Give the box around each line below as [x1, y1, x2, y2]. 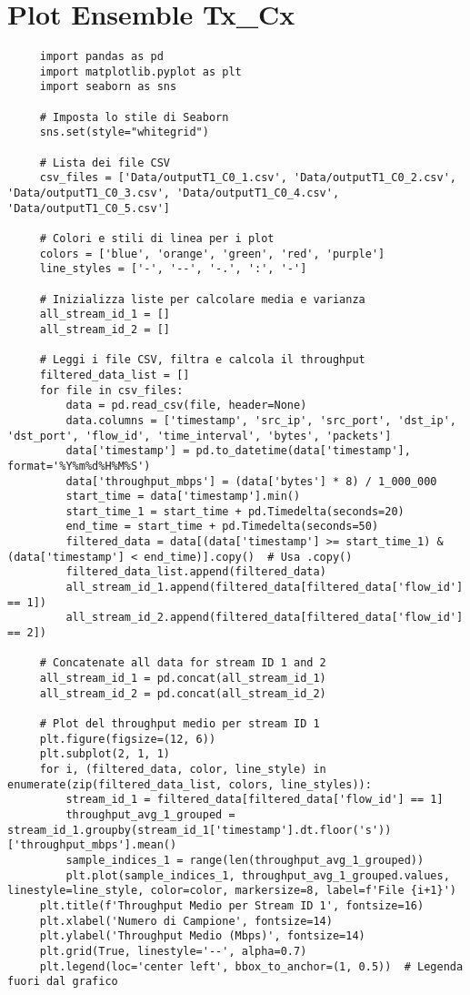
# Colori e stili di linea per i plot [39, 232, 275, 245]
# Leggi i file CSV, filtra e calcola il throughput [39, 353, 365, 367]
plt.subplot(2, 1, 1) [39, 747, 170, 761]
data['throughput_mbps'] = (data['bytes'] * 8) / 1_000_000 [65, 474, 437, 488]
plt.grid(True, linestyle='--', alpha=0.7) [39, 944, 307, 958]
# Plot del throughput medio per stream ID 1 [39, 717, 320, 730]
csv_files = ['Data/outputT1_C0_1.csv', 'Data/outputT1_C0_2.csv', [39, 171, 456, 185]
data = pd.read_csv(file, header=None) [65, 399, 307, 412]
